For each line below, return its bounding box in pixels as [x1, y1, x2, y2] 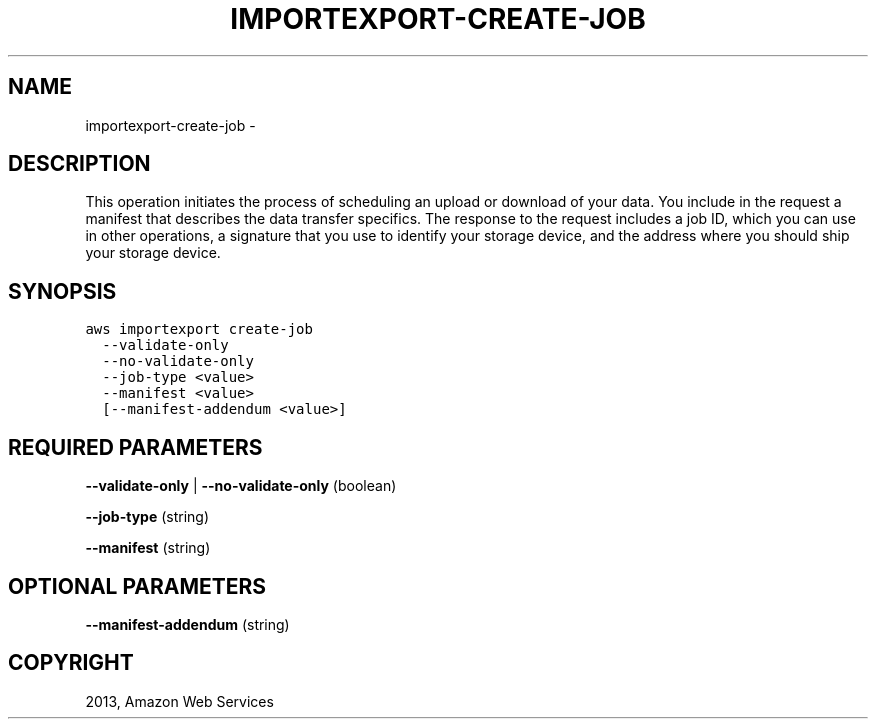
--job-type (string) [85, 508, 210, 526]
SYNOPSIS [8, 278, 117, 304]
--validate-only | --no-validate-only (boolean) [85, 477, 397, 495]
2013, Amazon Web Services [85, 692, 274, 710]
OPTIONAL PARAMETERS [8, 573, 267, 599]
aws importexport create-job [85, 321, 313, 338]
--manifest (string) [85, 539, 211, 557]
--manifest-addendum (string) [85, 615, 290, 633]
